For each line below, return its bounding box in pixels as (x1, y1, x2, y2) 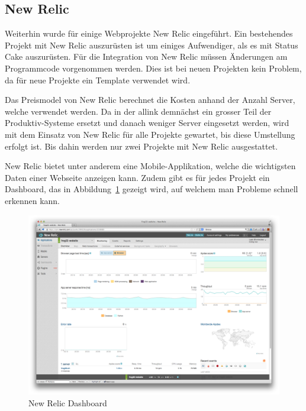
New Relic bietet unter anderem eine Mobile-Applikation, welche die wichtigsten (5, 160, 296, 172)
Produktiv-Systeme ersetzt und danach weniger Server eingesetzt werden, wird (5, 116, 289, 129)
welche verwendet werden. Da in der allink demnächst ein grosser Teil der (5, 105, 272, 117)
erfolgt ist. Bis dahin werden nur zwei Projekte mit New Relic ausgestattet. (5, 140, 278, 152)
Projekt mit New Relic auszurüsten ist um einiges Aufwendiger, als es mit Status (5, 38, 298, 51)
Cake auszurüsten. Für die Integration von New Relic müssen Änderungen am (5, 50, 288, 63)
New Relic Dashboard (28, 397, 107, 409)
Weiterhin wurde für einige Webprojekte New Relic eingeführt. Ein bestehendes (5, 27, 293, 40)
